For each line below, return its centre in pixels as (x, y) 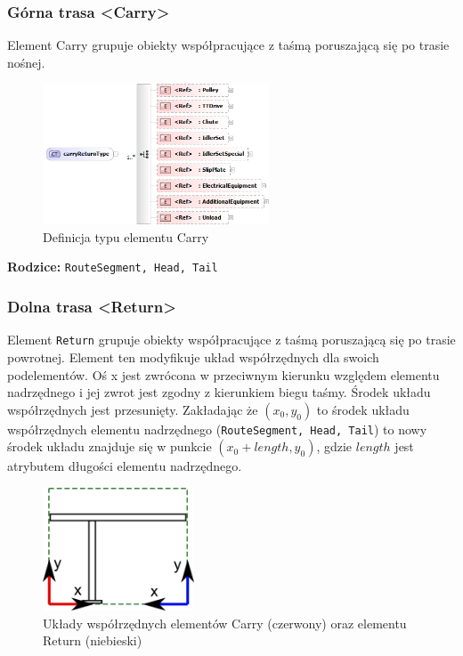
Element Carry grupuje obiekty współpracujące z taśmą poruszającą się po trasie (228, 45)
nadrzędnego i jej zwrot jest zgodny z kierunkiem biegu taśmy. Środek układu (219, 392)
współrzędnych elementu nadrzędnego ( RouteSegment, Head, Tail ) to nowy (217, 429)
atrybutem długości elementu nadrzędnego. (125, 466)
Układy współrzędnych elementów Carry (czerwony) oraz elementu (225, 623)
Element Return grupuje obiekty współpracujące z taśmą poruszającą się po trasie (231, 340)
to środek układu (363, 409)
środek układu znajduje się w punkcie (110, 446)
